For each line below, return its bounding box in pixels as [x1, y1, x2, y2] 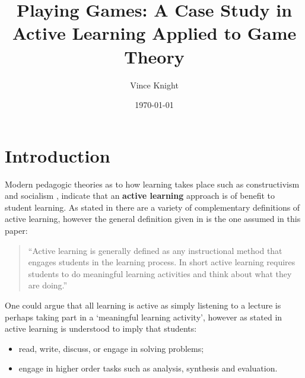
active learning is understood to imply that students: [5, 322, 197, 335]
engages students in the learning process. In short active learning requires [28, 256, 296, 268]
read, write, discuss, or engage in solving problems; [18, 342, 204, 354]
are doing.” [28, 279, 68, 291]
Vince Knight [130, 78, 179, 91]
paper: [5, 224, 28, 236]
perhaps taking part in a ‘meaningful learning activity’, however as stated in [5, 310, 282, 323]
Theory [124, 44, 185, 68]
